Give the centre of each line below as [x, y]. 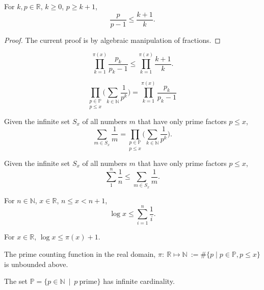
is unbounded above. [36, 264]
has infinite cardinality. [139, 281]
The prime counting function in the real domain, [80, 254]
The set [16, 281]
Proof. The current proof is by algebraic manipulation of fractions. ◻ [112, 40]
